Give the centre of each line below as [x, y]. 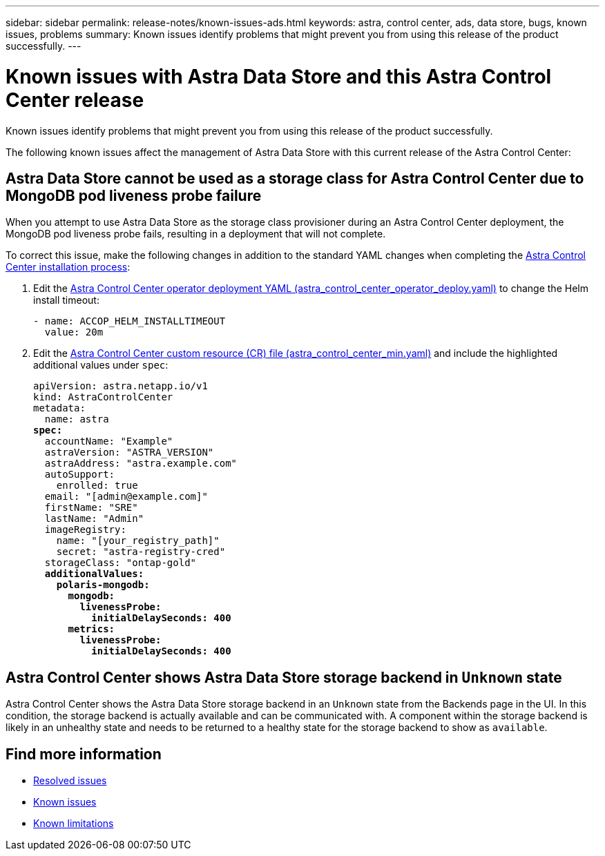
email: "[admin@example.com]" [126, 497]
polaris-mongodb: [103, 585]
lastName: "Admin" [94, 519]
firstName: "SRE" [91, 508]
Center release [75, 100]
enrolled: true [97, 486]
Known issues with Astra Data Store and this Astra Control [279, 76]
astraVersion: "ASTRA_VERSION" [129, 453]
